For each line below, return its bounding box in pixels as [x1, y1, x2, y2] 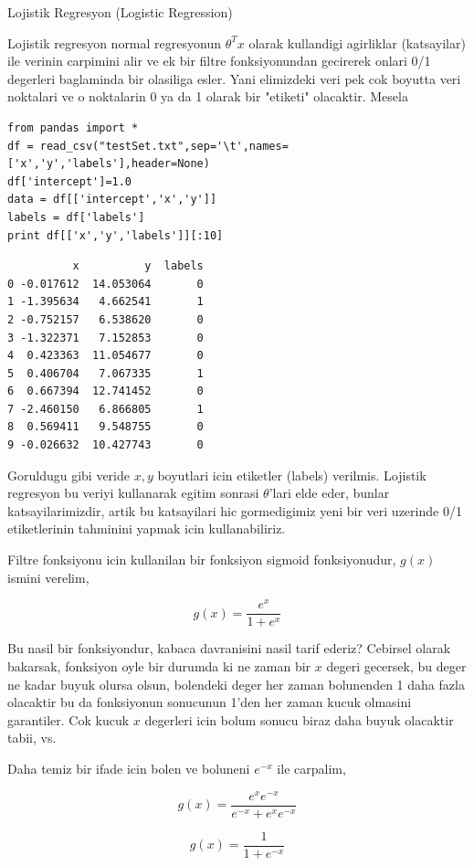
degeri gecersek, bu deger [326, 656, 467, 675]
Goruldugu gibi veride [7, 465, 130, 484]
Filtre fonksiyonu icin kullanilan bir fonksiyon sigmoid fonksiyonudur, [7, 550, 396, 569]
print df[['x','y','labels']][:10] [7, 228, 224, 242]
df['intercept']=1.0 [7, 174, 132, 188]
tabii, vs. [7, 728, 57, 747]
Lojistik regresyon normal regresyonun [7, 33, 221, 52]
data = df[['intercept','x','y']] [7, 193, 217, 206]
